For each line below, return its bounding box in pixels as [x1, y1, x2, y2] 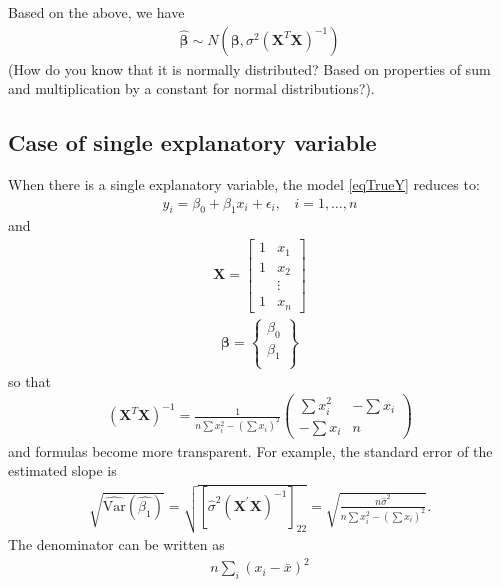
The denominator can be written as [8, 534, 225, 555]
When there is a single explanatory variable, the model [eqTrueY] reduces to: [8, 174, 480, 195]
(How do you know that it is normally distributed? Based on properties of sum [8, 58, 491, 79]
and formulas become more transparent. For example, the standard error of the [8, 440, 493, 461]
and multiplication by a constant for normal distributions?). [8, 78, 375, 99]
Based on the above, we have [8, 2, 185, 22]
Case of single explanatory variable [8, 127, 377, 158]
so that [8, 370, 51, 391]
